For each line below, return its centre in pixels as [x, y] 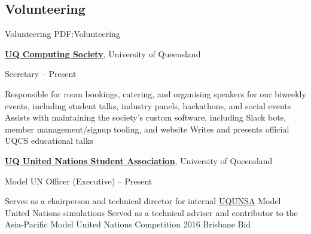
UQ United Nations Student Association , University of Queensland [139, 160]
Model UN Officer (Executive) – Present [79, 181]
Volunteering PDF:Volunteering [62, 34]
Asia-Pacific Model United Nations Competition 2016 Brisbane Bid [128, 224]
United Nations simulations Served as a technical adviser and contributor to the [151, 212]
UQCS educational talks [49, 141]
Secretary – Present [41, 74]
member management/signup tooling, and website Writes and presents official [147, 129]
